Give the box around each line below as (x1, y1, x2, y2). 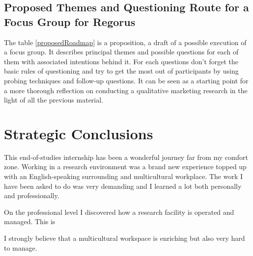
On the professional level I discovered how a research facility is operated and (4, 206, 234, 217)
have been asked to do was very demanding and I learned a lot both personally (4, 180, 242, 191)
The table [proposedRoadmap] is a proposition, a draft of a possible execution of (4, 37, 247, 47)
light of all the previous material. (4, 95, 104, 105)
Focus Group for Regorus (4, 14, 136, 29)
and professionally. (4, 190, 59, 201)
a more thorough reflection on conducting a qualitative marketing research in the (4, 85, 248, 95)
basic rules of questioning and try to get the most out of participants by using (4, 66, 239, 76)
